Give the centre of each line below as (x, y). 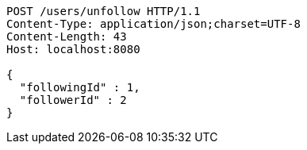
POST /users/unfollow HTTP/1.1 (104, 11)
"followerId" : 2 (73, 100)
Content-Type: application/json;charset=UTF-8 (153, 24)
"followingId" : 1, (80, 87)
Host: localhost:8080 (73, 49)
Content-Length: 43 (67, 37)
